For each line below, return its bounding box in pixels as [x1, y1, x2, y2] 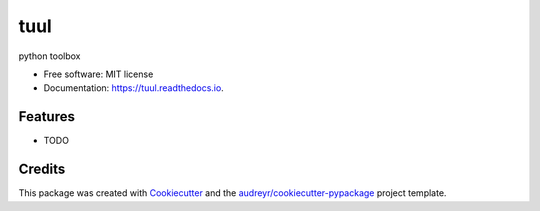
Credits [18, 161, 66, 178]
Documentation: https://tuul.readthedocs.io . [43, 82, 224, 94]
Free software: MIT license [43, 68, 154, 80]
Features [18, 108, 75, 125]
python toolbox [18, 50, 81, 62]
